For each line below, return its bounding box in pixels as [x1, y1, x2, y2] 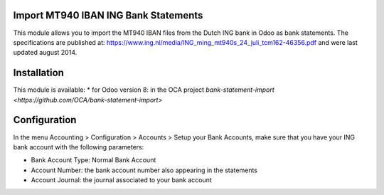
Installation [13, 67, 64, 79]
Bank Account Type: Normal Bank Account [31, 156, 156, 164]
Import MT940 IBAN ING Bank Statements [13, 9, 203, 21]
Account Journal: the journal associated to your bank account [31, 176, 213, 184]
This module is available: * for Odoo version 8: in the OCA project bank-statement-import [13, 85, 275, 94]
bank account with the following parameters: [13, 142, 144, 151]
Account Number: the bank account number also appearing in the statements [31, 166, 258, 174]
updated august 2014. [13, 48, 78, 57]
